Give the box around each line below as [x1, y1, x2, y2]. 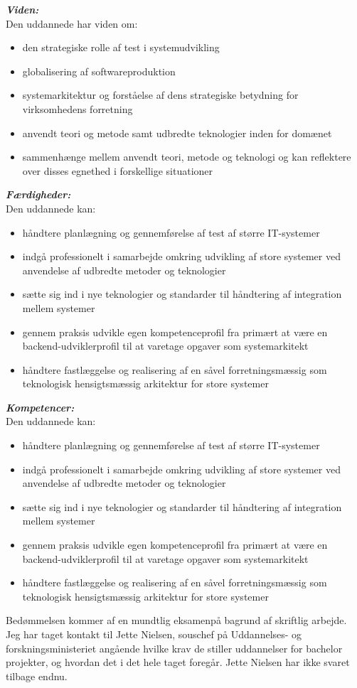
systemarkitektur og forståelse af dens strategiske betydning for [22, 87, 299, 102]
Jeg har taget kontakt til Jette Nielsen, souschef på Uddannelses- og [6, 627, 302, 641]
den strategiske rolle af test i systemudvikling [22, 40, 220, 55]
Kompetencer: [6, 399, 75, 414]
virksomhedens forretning [22, 101, 133, 116]
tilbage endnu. [6, 668, 68, 683]
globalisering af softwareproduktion [22, 63, 176, 78]
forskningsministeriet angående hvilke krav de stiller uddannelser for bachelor [6, 640, 343, 655]
